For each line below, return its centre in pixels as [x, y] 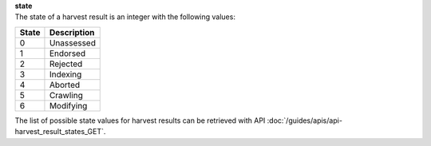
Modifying [68, 105]
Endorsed [67, 53]
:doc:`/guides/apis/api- [305, 120]
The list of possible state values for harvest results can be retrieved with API [140, 120]
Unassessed [72, 42]
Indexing [65, 74]
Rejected [66, 64]
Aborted [65, 85]
